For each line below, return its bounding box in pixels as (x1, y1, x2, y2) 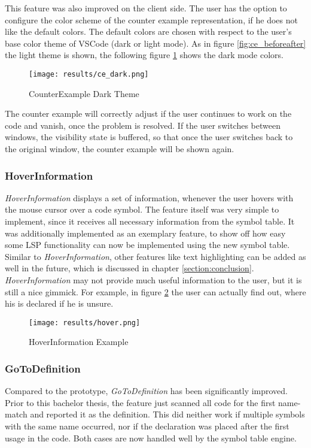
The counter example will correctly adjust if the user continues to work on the (5, 107, 292, 120)
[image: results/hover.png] (29, 318, 141, 327)
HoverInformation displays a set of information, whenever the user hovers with (5, 191, 294, 204)
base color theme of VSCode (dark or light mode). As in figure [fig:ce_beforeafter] (5, 37, 306, 49)
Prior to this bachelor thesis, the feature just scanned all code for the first (5, 396, 276, 408)
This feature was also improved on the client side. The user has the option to (5, 2, 287, 14)
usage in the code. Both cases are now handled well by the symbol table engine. (5, 431, 297, 444)
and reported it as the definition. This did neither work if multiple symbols (30, 408, 305, 420)
